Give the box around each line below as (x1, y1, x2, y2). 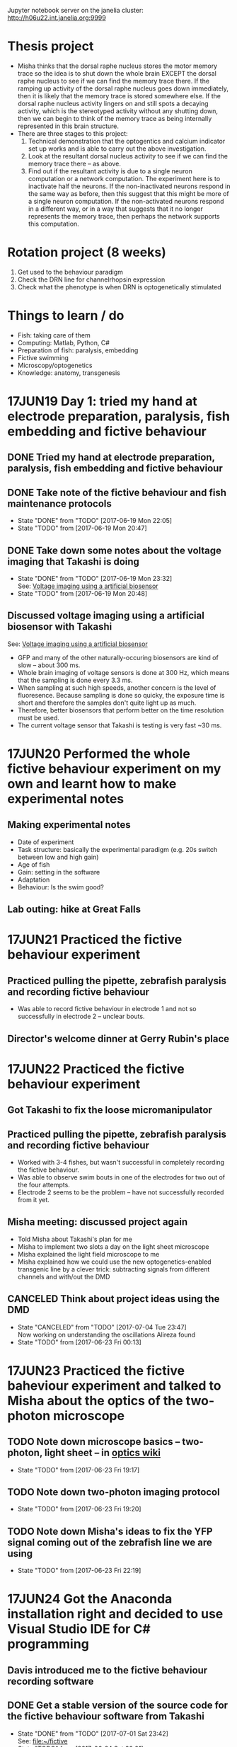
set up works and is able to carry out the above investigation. (28, 144, 207, 153)
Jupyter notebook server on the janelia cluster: (7, 6, 144, 14)
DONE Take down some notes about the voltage (7, 544, 221, 556)
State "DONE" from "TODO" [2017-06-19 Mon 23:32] (17, 575, 173, 583)
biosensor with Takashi (7, 621, 112, 633)
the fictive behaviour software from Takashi (7, 1710, 205, 1722)
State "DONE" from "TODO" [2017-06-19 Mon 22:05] (17, 517, 172, 525)
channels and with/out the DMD (17, 1272, 110, 1281)
